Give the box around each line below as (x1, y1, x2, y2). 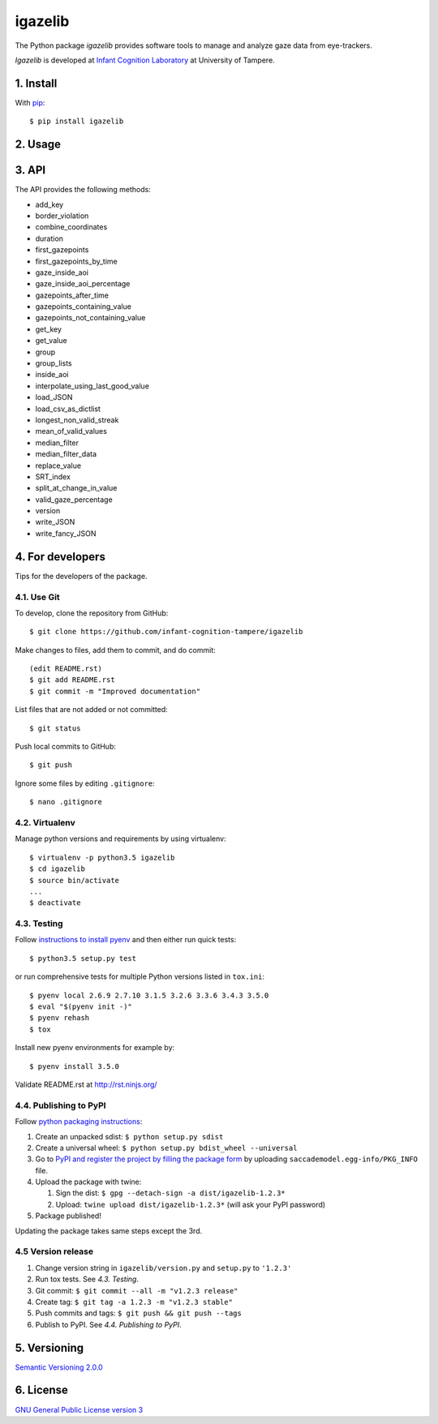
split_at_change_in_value (35, 483, 118, 493)
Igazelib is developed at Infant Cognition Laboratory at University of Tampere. (15, 55, 275, 65)
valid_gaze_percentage (35, 495, 113, 504)
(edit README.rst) (29, 664, 103, 673)
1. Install (15, 76, 58, 90)
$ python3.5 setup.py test (29, 954, 137, 963)
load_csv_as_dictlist (35, 404, 101, 414)
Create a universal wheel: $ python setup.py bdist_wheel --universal (35, 1143, 298, 1152)
